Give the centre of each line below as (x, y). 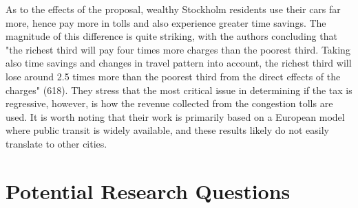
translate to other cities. (56, 143)
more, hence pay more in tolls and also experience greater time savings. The (166, 22)
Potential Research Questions (148, 190)
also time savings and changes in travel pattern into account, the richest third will (179, 63)
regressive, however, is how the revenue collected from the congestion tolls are (169, 103)
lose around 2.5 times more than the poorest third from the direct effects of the (173, 76)
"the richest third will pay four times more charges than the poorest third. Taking (178, 49)
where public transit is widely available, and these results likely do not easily (167, 130)
